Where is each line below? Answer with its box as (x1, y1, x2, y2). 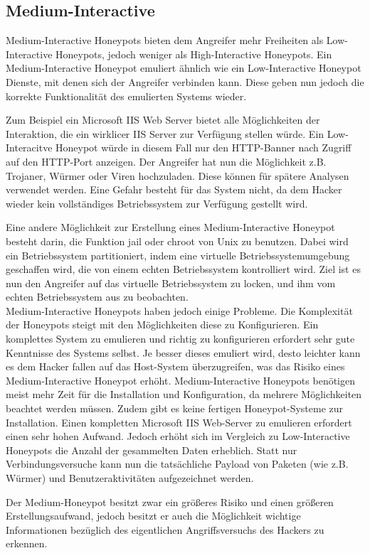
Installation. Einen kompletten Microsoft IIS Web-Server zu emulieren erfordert (6, 414, 352, 429)
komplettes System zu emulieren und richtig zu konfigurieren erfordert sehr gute (6, 331, 355, 346)
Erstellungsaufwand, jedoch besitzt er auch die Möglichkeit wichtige (6, 508, 301, 523)
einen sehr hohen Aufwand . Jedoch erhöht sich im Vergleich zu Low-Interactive (6, 429, 350, 444)
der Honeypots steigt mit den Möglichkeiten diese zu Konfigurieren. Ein (6, 317, 319, 332)
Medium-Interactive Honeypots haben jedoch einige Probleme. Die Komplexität (6, 303, 353, 318)
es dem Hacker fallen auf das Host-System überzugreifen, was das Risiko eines (6, 359, 345, 374)
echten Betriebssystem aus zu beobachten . (6, 289, 189, 304)
